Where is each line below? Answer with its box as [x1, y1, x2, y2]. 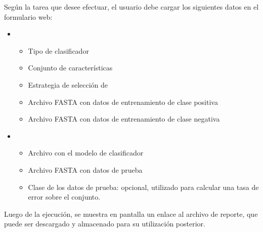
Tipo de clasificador [28, 45, 89, 56]
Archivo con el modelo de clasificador [28, 147, 144, 158]
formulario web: [4, 11, 53, 22]
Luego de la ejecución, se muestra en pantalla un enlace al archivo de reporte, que [4, 208, 258, 219]
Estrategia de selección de [28, 79, 108, 90]
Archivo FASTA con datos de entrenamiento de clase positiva [28, 96, 218, 107]
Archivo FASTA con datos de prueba [28, 164, 143, 175]
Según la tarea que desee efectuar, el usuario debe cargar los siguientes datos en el [4, 2, 259, 12]
